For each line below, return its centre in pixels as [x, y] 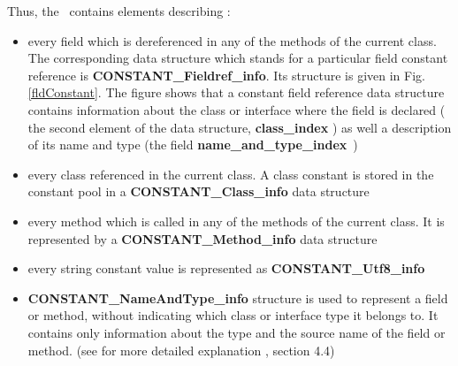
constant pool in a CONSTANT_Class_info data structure [198, 191]
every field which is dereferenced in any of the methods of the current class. [232, 40]
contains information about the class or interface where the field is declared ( [237, 109]
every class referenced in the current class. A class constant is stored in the [231, 174]
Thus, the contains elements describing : [119, 11]
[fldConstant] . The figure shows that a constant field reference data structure [236, 92]
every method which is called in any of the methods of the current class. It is [236, 221]
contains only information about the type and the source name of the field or [237, 332]
